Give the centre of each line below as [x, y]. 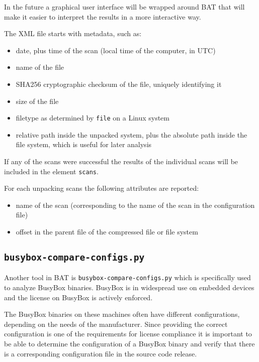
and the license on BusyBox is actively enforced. [78, 297]
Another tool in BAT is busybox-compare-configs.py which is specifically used [127, 277]
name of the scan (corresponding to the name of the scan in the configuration [135, 205]
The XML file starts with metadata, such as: [73, 33]
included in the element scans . [51, 171]
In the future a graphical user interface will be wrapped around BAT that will [124, 7]
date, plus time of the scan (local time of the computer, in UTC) [116, 50]
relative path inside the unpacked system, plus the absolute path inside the [132, 134]
